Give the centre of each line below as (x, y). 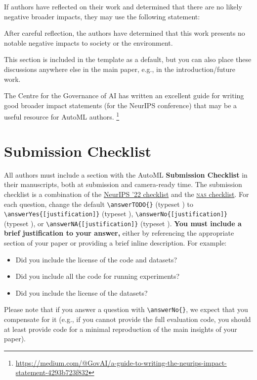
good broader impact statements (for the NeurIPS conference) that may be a (121, 105)
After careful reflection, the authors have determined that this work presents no (125, 33)
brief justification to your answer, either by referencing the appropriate (119, 233)
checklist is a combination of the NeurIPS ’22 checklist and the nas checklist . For (127, 194)
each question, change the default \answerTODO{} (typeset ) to (99, 204)
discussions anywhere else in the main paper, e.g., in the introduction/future (120, 69)
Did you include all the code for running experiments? (98, 276)
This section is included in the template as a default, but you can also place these (128, 59)
